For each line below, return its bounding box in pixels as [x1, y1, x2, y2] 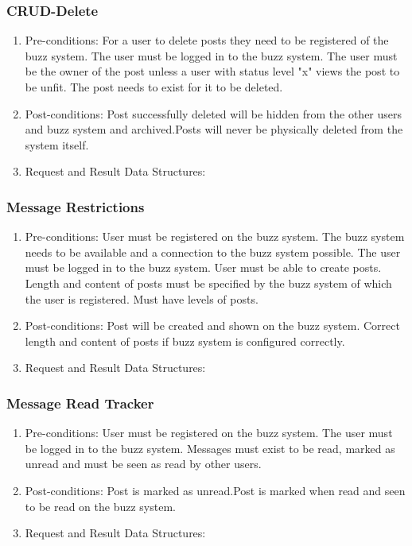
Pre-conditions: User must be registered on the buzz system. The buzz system [25, 228, 405, 245]
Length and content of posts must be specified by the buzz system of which [25, 274, 392, 291]
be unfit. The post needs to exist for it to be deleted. [25, 79, 283, 95]
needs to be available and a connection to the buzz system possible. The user [25, 243, 401, 260]
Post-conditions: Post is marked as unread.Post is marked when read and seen [25, 482, 406, 498]
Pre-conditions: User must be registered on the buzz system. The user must [25, 424, 393, 441]
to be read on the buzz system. [25, 498, 176, 514]
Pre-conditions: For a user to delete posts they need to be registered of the [25, 32, 389, 48]
